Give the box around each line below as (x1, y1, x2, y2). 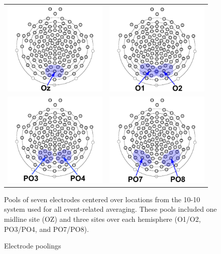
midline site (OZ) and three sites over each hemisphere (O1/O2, (4, 213, 201, 224)
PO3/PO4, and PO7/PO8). (4, 223, 89, 234)
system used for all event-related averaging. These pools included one (4, 204, 217, 214)
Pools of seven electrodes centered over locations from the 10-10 (4, 194, 200, 204)
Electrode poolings (4, 240, 61, 251)
